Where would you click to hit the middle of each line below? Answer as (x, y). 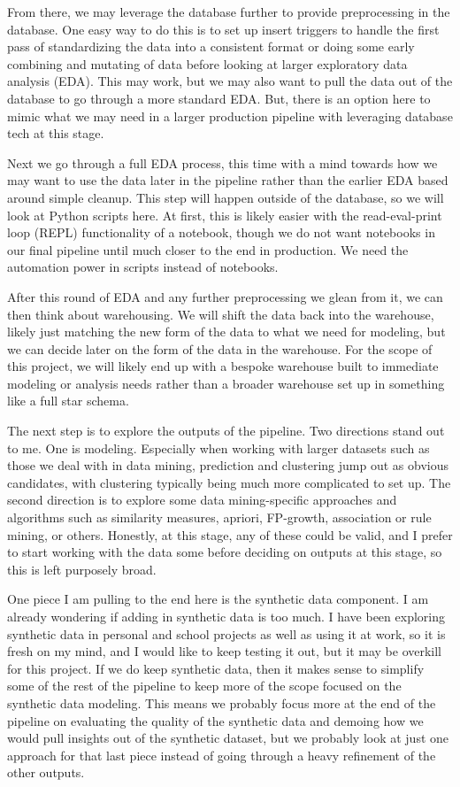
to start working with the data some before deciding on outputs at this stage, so (225, 552)
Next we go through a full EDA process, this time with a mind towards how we (222, 162)
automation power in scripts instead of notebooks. (143, 267)
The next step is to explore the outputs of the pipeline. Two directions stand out (226, 431)
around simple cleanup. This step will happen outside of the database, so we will (226, 197)
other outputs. (46, 772)
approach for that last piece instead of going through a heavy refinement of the (222, 755)
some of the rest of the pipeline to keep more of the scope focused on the (204, 686)
